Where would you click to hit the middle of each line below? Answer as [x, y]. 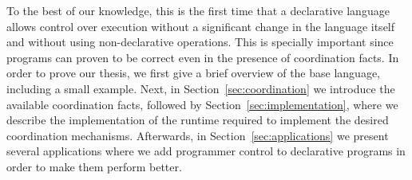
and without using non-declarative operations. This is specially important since [200, 42]
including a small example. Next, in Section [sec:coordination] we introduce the [201, 88]
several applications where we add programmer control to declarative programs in [206, 151]
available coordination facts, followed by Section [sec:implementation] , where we [202, 104]
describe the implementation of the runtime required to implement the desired [198, 120]
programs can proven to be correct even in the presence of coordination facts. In [203, 57]
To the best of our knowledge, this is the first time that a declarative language [198, 10]
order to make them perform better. [94, 166]
